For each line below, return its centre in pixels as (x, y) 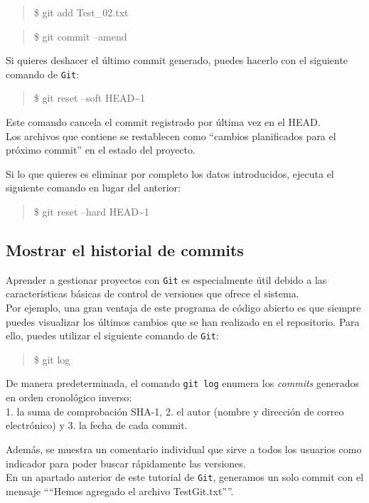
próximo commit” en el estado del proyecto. (101, 150)
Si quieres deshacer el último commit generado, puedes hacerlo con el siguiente (177, 60)
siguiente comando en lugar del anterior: (93, 187)
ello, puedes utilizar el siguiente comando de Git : (112, 335)
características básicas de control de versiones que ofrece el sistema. (153, 293)
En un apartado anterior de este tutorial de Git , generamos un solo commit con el (185, 477)
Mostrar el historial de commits (125, 249)
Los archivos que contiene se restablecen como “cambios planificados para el (171, 136)
